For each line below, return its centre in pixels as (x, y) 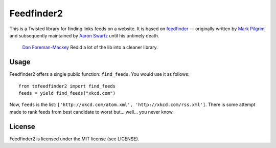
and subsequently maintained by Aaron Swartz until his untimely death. (84, 35)
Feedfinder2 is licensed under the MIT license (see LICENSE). (74, 139)
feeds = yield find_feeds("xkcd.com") (67, 93)
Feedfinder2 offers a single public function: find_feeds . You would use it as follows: (99, 74)
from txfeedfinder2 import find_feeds (67, 86)
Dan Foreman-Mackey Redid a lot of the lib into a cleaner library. (90, 47)
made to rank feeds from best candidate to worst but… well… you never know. (91, 112)
